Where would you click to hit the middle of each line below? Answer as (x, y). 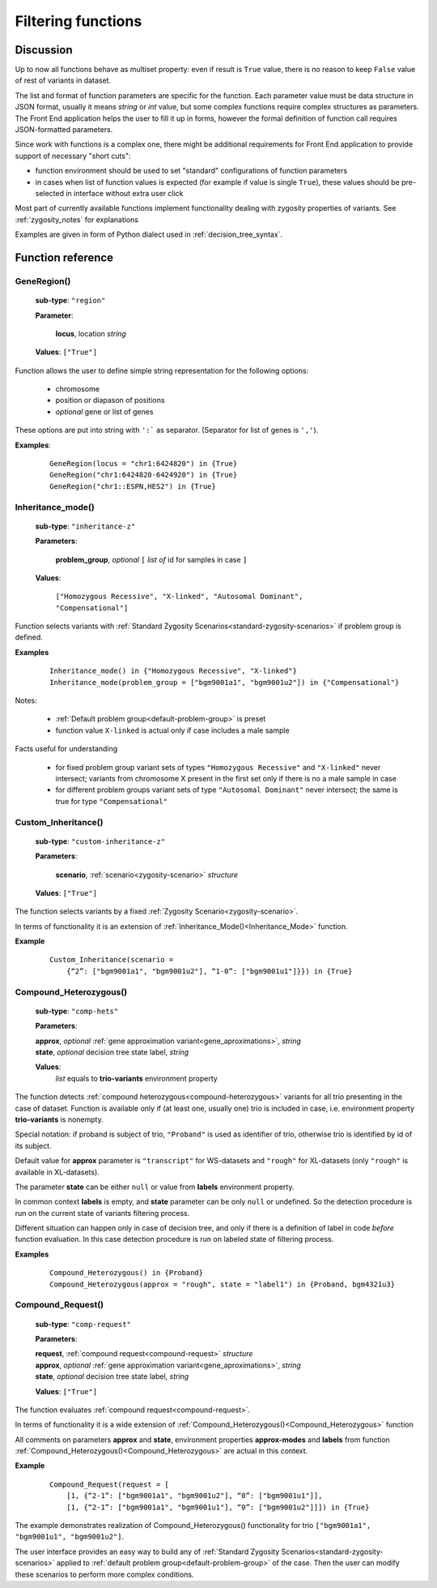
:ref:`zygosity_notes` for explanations (77, 220)
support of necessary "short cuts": (73, 156)
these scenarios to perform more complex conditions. (104, 1574)
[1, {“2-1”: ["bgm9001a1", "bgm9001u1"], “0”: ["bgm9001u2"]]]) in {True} (218, 1507)
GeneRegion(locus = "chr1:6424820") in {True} (144, 464)
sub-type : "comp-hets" (77, 1011)
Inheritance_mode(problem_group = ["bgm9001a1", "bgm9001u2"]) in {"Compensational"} (225, 682)
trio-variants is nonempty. (59, 1119)
